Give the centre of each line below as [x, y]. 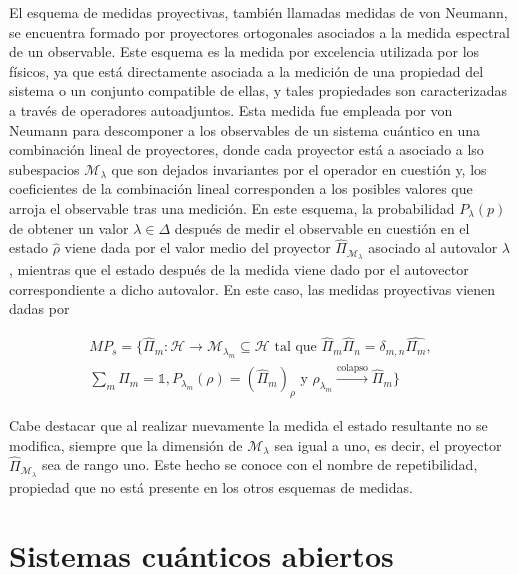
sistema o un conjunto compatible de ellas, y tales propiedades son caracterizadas [258, 90]
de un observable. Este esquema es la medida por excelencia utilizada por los [244, 51]
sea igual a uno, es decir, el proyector [388, 444]
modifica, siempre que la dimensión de [126, 444]
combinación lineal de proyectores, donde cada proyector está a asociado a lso [246, 149]
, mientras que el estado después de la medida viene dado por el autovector [239, 269]
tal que [295, 347]
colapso [352, 367]
